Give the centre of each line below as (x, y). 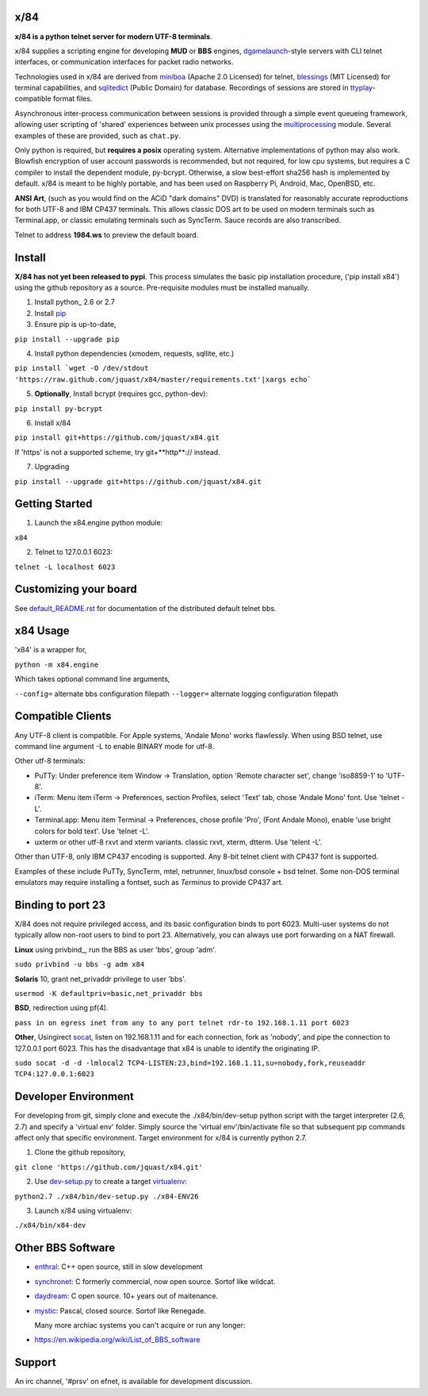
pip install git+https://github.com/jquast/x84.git (117, 438)
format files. (73, 98)
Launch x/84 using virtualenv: (83, 1211)
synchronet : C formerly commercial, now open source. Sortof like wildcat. (155, 1281)
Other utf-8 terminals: (50, 761)
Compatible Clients (63, 716)
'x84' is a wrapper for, (51, 650)
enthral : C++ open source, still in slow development (118, 1267)
